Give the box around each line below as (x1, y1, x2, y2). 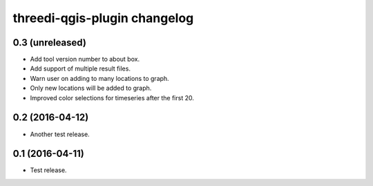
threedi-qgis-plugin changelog (12, 10, 194, 26)
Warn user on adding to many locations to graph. (30, 74, 169, 82)
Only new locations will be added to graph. (30, 84, 152, 93)
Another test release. (30, 130, 90, 138)
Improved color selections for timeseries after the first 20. (30, 93, 195, 102)
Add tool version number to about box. (30, 55, 140, 64)
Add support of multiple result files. (30, 64, 131, 73)
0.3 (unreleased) (12, 37, 86, 48)
